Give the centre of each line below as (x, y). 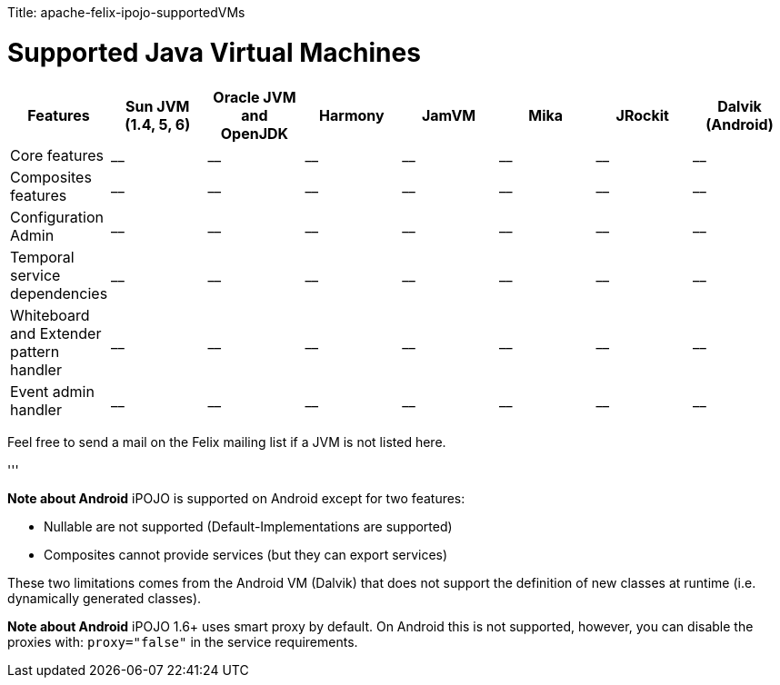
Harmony (352, 115)
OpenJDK (255, 133)
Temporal (42, 257)
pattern (35, 351)
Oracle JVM (255, 97)
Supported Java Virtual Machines (214, 52)
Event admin (52, 391)
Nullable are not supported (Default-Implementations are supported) (248, 526)
